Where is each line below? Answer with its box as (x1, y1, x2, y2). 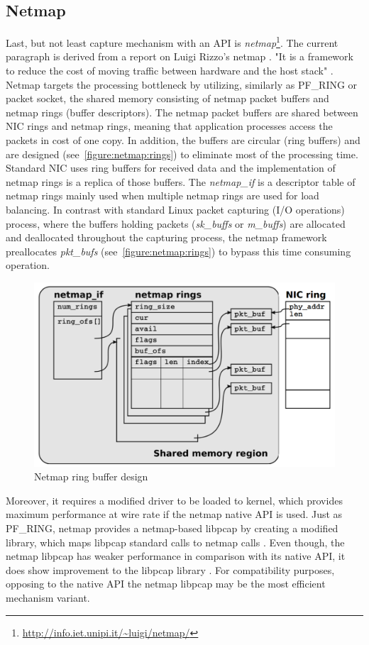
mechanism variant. (6, 590, 90, 605)
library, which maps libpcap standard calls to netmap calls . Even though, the (6, 534, 345, 549)
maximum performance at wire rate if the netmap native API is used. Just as (6, 507, 343, 522)
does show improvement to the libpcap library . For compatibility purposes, (6, 562, 335, 577)
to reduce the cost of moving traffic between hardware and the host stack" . (6, 63, 334, 78)
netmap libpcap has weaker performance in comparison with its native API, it (6, 548, 346, 563)
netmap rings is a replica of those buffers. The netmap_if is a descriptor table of (6, 174, 356, 189)
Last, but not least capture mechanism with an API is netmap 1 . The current (6, 33, 338, 50)
